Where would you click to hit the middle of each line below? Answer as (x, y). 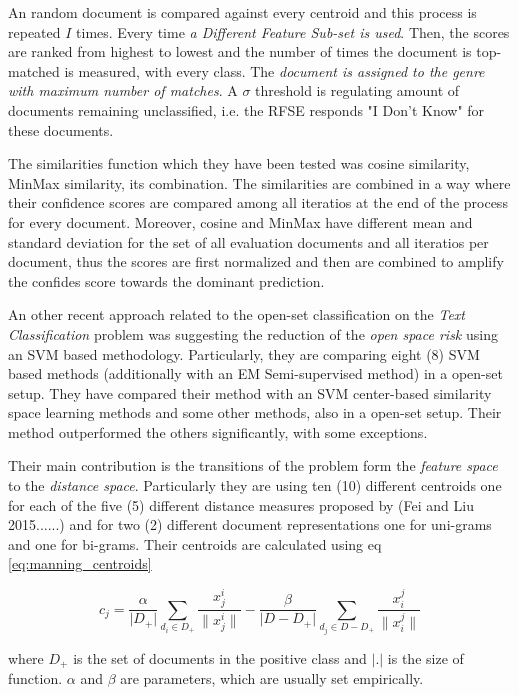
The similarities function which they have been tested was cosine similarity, (239, 163)
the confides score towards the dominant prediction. (166, 280)
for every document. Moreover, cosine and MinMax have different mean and (240, 221)
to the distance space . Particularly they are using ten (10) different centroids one (255, 485)
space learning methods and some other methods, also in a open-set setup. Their (255, 412)
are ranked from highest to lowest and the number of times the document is (240, 51)
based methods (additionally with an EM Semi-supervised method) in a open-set (255, 373)
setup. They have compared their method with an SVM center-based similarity (250, 392)
